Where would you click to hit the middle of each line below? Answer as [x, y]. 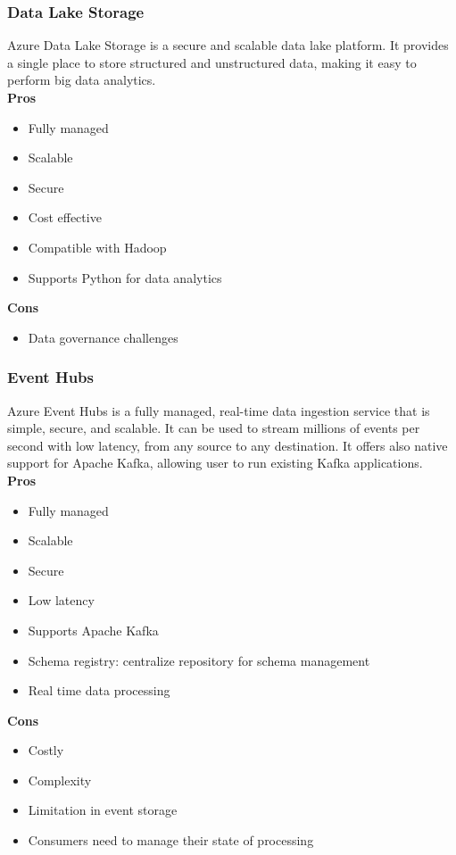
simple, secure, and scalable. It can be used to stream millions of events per [214, 428]
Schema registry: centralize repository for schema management [199, 660]
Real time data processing [99, 690]
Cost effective [65, 217]
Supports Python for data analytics [125, 277]
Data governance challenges [103, 337]
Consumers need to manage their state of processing [171, 840]
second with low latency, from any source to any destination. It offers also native [228, 445]
